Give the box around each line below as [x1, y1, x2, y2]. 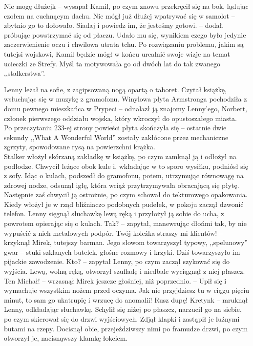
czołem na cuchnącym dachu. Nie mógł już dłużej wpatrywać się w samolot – [4, 10, 235, 20]
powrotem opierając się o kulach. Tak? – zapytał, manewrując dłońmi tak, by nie [4, 218, 247, 228]
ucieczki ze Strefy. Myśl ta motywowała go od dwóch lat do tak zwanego [4, 58, 221, 68]
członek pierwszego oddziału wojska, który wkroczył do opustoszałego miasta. [4, 113, 237, 123]
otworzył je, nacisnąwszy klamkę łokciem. [4, 333, 128, 343]
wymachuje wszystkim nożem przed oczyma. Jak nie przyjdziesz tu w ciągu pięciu [4, 285, 250, 295]
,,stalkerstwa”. [4, 68, 45, 78]
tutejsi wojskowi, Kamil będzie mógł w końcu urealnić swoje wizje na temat [4, 48, 231, 59]
